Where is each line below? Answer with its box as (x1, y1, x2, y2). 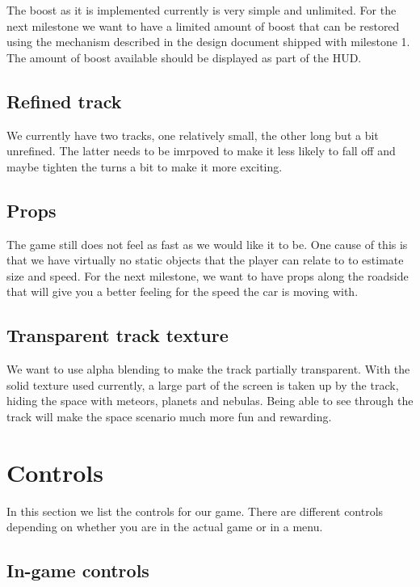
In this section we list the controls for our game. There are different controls (6, 502, 384, 519)
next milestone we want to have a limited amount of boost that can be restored (6, 17, 400, 34)
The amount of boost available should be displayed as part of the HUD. (6, 49, 362, 65)
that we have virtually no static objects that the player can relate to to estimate (6, 251, 404, 268)
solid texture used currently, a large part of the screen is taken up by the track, (6, 376, 399, 393)
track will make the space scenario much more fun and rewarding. (6, 408, 332, 424)
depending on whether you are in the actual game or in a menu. (6, 518, 323, 535)
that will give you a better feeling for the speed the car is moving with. (6, 283, 359, 300)
